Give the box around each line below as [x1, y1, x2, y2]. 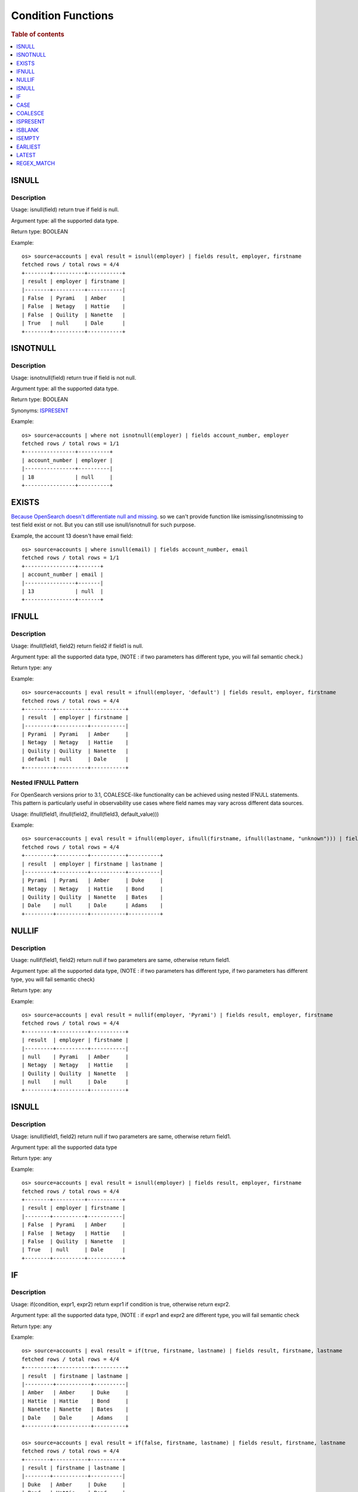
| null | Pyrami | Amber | [21, 1053, 129, 1060]
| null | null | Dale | [21, 1078, 129, 1086]
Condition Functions [11, 9, 114, 22]
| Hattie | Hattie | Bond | [21, 1397, 129, 1404]
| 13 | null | [21, 588, 104, 594]
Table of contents [11, 30, 65, 38]
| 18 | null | [21, 473, 113, 480]
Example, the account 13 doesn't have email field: [11, 532, 133, 540]
